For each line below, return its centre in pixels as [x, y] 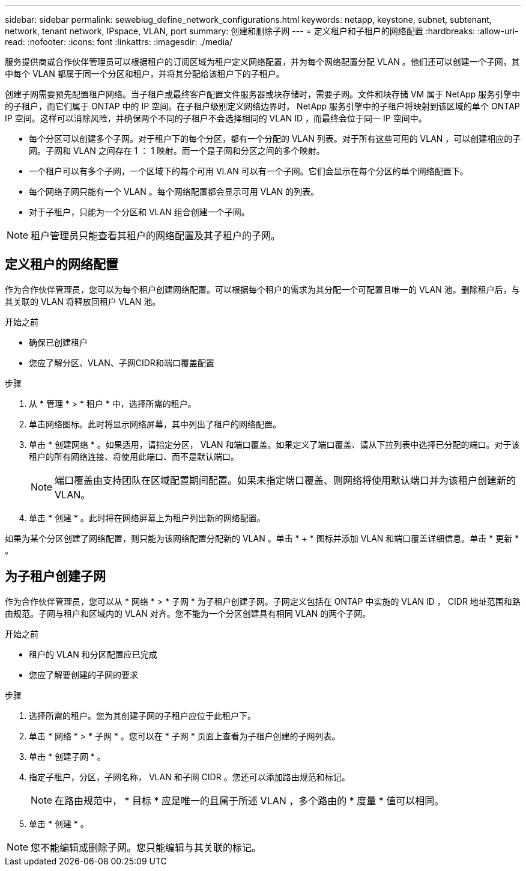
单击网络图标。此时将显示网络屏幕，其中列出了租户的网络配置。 [155, 424]
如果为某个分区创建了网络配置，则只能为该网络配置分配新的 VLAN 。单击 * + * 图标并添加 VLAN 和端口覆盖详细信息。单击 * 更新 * [262, 538]
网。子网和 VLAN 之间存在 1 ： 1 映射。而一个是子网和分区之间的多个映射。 [177, 151]
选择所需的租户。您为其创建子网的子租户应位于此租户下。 [142, 715]
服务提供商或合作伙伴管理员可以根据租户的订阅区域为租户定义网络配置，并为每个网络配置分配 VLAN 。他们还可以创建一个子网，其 [262, 62]
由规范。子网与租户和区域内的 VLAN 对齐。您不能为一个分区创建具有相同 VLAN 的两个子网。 [188, 613]
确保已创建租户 [58, 342]
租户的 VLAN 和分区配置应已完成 [93, 654]
